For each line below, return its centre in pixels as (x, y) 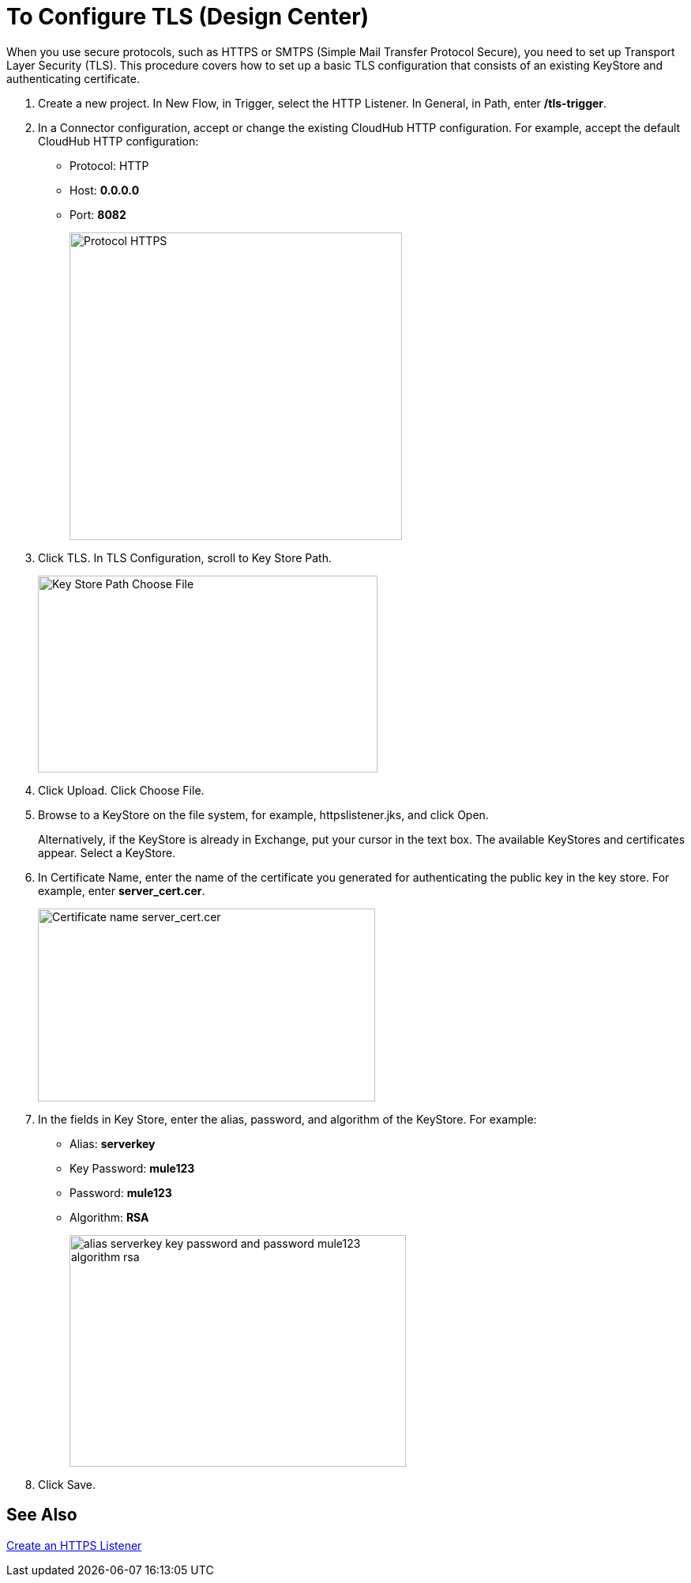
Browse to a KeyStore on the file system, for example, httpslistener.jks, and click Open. (263, 814)
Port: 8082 (98, 214)
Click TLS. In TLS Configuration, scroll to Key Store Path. (185, 557)
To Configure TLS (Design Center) (188, 17)
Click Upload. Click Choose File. (121, 790)
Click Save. (67, 1484)
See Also (42, 1515)
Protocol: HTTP (109, 165)
